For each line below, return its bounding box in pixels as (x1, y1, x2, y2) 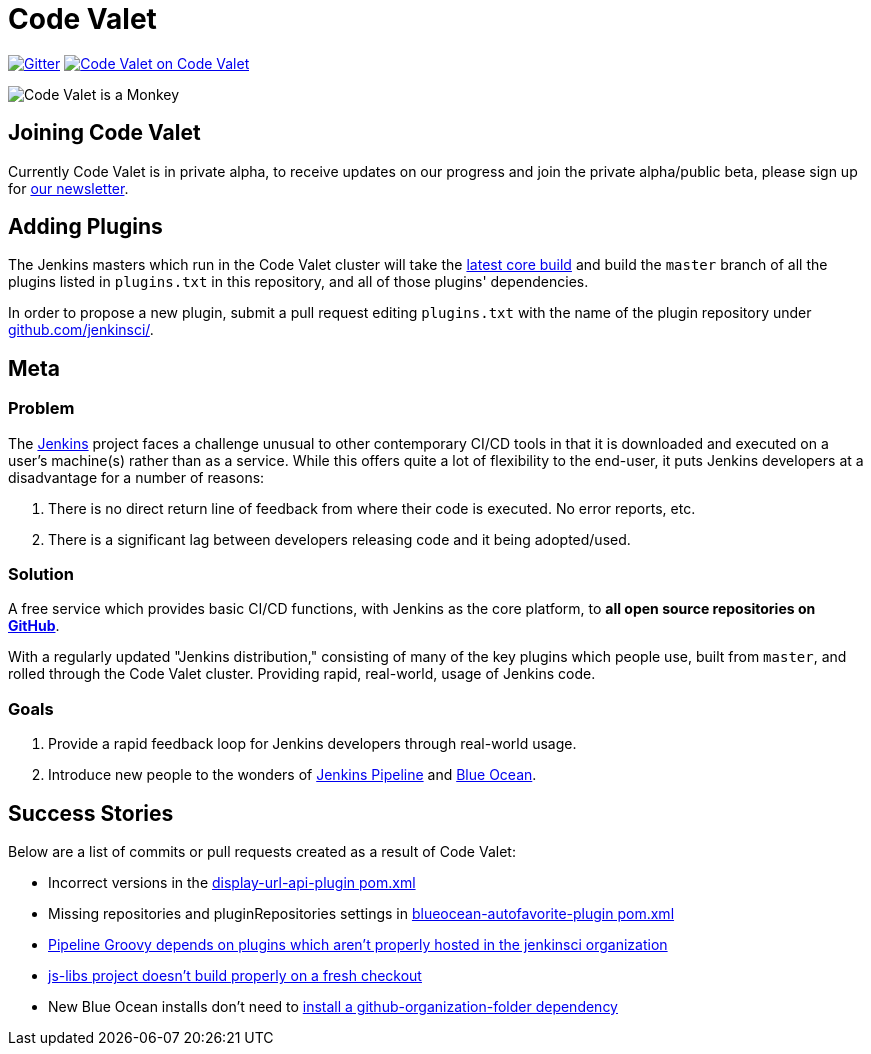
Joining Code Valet (8, 120, 201, 146)
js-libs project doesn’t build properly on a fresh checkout (48, 967, 422, 984)
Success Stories (8, 800, 174, 826)
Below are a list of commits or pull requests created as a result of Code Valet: (8, 843, 516, 860)
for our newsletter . (8, 179, 129, 197)
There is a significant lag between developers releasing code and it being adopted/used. (48, 530, 631, 548)
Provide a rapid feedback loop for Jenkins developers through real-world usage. (48, 735, 577, 753)
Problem (8, 398, 75, 419)
